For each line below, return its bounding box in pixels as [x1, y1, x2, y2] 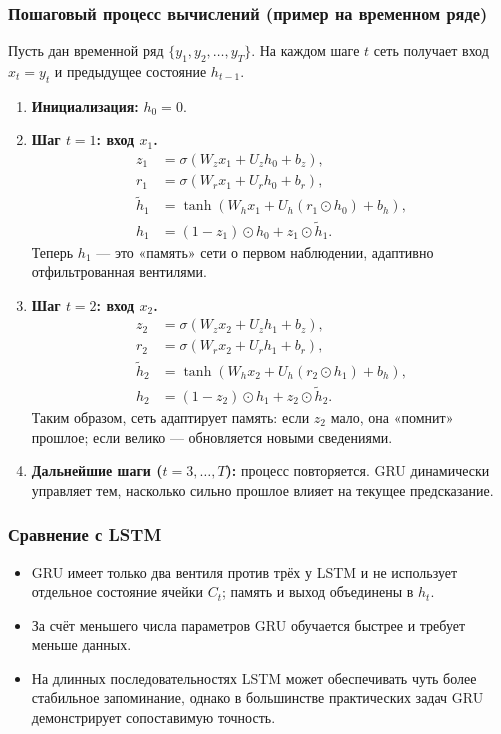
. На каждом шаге [251, 40, 360, 61]
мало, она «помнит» [330, 406, 454, 427]
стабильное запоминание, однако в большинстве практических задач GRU [31, 687, 484, 708]
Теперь [31, 241, 74, 262]
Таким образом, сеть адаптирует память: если [31, 406, 310, 427]
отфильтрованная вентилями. [31, 261, 207, 282]
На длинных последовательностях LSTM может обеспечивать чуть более [31, 667, 477, 688]
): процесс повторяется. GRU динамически [225, 460, 490, 481]
